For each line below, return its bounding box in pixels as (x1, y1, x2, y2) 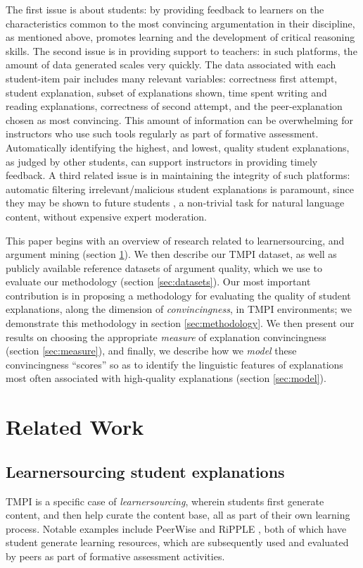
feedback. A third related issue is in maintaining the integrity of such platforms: (6, 168, 350, 183)
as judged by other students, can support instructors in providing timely (6, 154, 318, 168)
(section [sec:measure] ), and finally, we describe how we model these (6, 343, 297, 358)
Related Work (6, 412, 144, 441)
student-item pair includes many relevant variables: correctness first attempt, (6, 70, 338, 85)
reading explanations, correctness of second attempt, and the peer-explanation (6, 99, 343, 113)
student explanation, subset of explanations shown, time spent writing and (6, 85, 327, 99)
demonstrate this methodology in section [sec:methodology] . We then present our (6, 316, 355, 331)
